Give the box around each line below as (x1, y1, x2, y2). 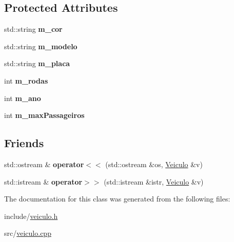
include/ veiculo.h (4, 210, 58, 221)
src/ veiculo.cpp (4, 228, 51, 238)
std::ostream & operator (4, 158, 84, 169)
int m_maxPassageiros (4, 110, 85, 120)
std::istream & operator (4, 176, 83, 187)
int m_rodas (4, 75, 48, 86)
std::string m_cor (4, 24, 63, 34)
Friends (4, 135, 44, 151)
